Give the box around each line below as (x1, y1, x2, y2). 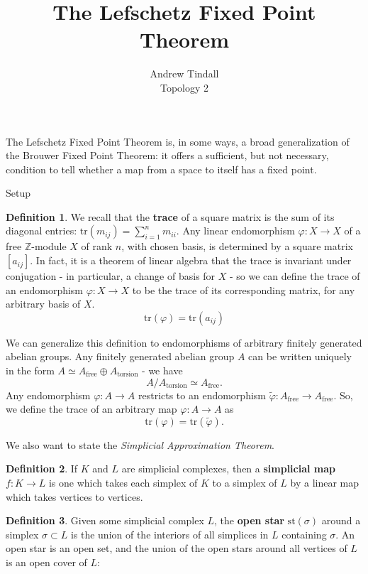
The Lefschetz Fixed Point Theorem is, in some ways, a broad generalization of (6, 134, 350, 148)
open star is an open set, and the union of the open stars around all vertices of (6, 541, 347, 556)
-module (31, 239, 67, 254)
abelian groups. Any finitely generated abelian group (6, 349, 235, 364)
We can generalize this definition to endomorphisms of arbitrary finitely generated (6, 335, 362, 350)
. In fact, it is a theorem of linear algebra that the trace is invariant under (30, 253, 352, 268)
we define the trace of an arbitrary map (6, 401, 177, 416)
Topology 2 (160, 80, 209, 94)
